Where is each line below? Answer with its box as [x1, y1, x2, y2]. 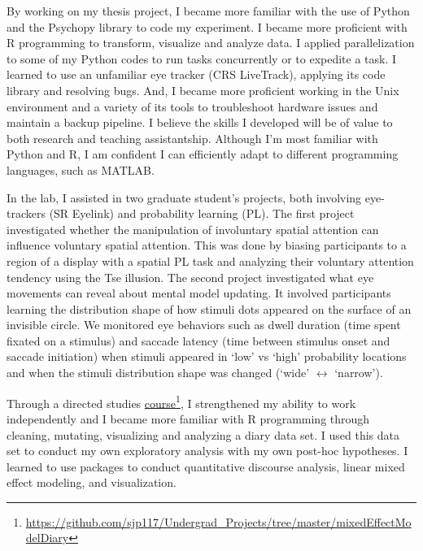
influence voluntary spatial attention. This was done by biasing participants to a [7, 236, 407, 254]
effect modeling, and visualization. [7, 474, 177, 491]
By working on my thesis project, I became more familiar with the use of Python [7, 2, 410, 19]
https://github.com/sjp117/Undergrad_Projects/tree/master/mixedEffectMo [25, 513, 412, 530]
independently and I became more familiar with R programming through [7, 410, 370, 427]
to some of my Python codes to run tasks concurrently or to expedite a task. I [7, 50, 397, 67]
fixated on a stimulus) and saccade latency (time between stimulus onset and [7, 332, 390, 349]
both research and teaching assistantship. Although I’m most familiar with [7, 129, 378, 146]
